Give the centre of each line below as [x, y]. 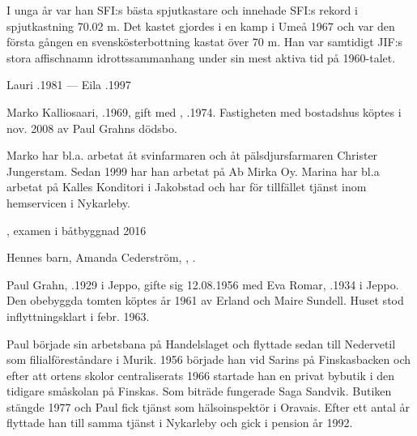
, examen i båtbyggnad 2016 [77, 230]
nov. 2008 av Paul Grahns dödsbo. [92, 128]
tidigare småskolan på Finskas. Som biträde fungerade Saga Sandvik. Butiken [199, 391]
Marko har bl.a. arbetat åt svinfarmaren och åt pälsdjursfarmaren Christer [192, 155]
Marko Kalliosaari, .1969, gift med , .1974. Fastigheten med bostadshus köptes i [204, 111]
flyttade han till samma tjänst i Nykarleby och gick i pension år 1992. [180, 423]
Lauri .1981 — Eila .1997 [69, 85]
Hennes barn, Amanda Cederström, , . [101, 257]
